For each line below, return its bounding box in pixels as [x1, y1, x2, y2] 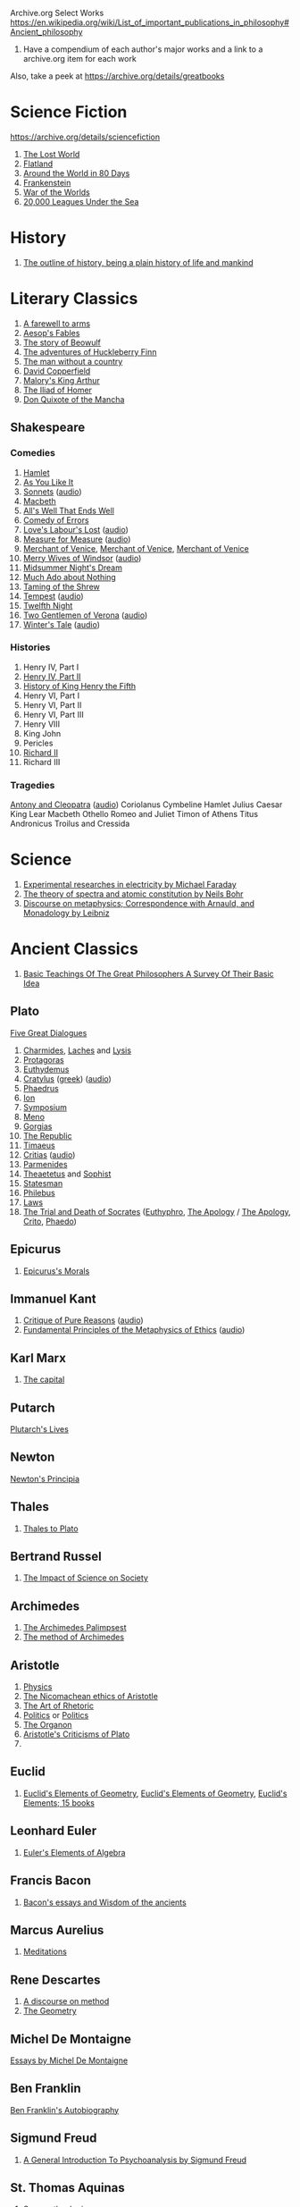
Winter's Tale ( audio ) [22, 619, 101, 629]
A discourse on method [22, 1996, 110, 2007]
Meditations [22, 1946, 68, 1957]
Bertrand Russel [10, 1549, 102, 1564]
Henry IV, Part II [22, 670, 81, 682]
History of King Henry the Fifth [22, 680, 137, 691]
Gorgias [22, 1121, 53, 1132]
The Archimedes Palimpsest [22, 1622, 128, 1633]
